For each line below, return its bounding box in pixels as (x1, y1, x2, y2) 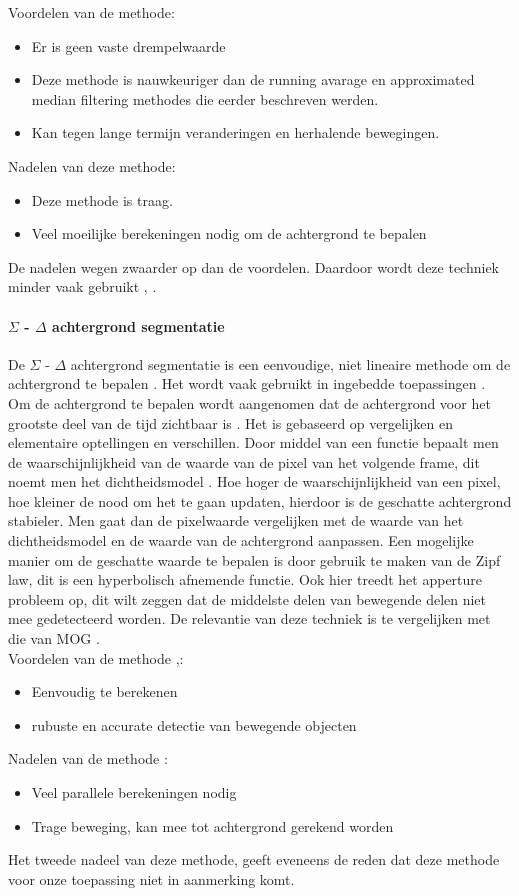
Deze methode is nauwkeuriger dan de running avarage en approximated (31, 69, 475, 90)
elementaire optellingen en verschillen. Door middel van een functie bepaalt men (8, 432, 499, 453)
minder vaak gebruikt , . (8, 276, 157, 297)
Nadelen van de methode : (8, 748, 168, 769)
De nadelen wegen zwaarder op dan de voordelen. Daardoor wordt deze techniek (8, 256, 499, 277)
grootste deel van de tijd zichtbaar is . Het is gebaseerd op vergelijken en (8, 412, 453, 433)
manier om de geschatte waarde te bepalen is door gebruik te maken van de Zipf (8, 549, 501, 570)
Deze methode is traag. (31, 189, 173, 210)
